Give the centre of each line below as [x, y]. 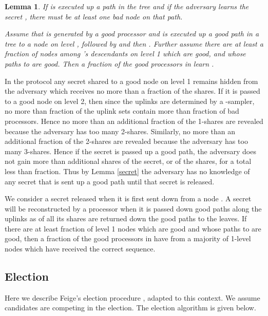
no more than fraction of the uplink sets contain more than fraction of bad [122, 111]
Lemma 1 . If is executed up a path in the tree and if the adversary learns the [127, 6]
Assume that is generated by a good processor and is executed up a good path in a [132, 34]
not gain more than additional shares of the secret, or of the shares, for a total [128, 161]
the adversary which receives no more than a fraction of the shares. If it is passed [132, 91]
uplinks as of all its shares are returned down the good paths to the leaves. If [126, 218]
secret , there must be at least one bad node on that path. [94, 16]
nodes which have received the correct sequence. [80, 249]
